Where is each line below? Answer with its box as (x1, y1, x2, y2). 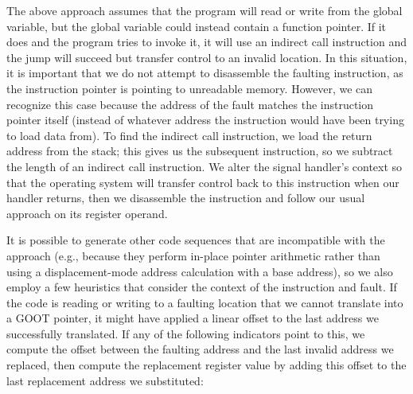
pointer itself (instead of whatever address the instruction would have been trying (6, 111, 404, 128)
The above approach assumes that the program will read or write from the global (6, 2, 403, 18)
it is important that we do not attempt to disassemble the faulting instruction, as (6, 64, 403, 81)
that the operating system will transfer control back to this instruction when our (6, 174, 399, 190)
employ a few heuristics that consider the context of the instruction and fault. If (6, 279, 397, 295)
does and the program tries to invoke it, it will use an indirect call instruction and (6, 33, 407, 50)
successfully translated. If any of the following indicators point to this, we (6, 325, 365, 341)
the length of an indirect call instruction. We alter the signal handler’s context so (6, 158, 403, 174)
